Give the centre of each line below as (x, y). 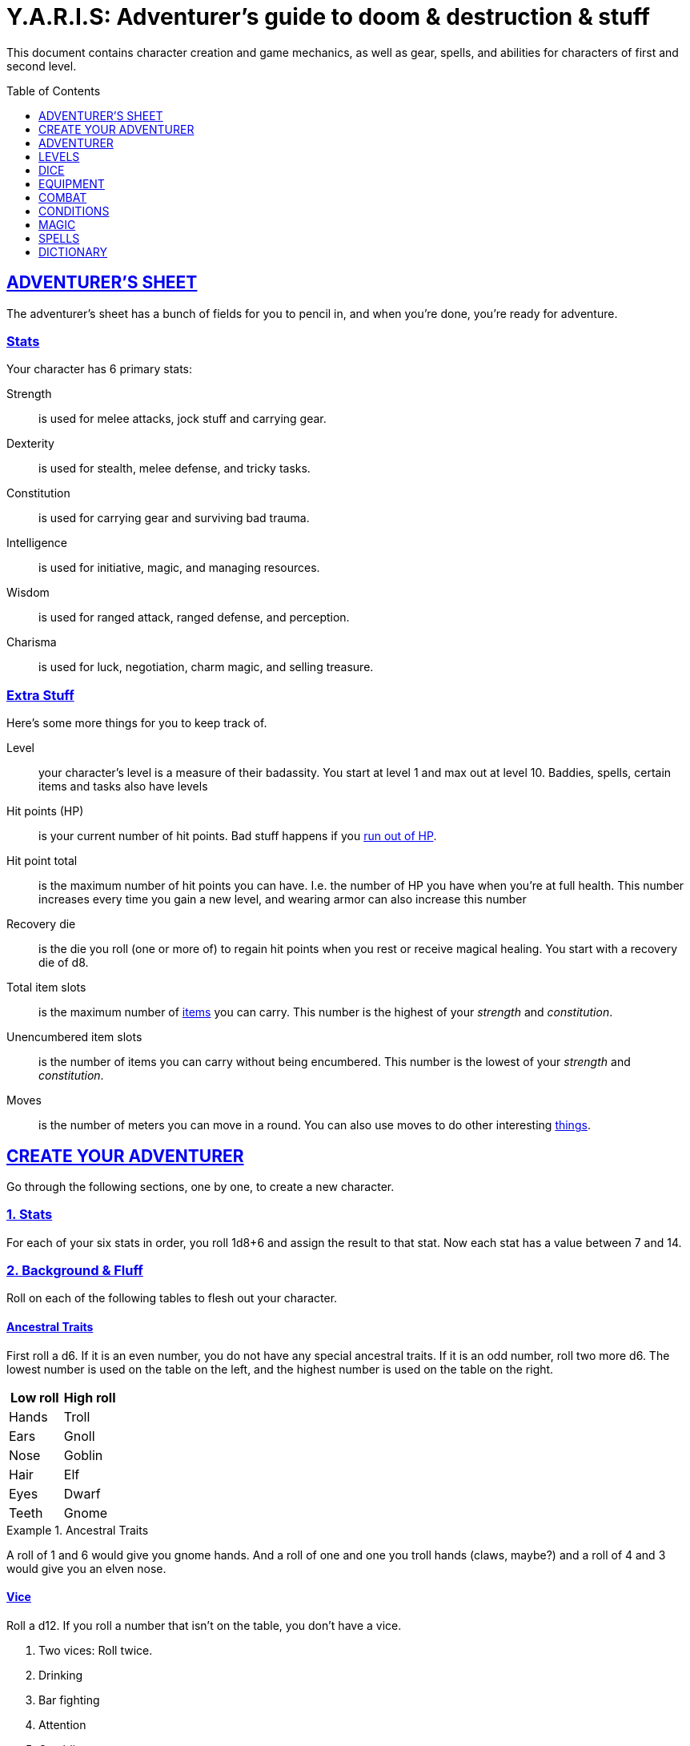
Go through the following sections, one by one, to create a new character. (201, 1186)
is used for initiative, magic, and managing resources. (179, 568)
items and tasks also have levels (123, 787)
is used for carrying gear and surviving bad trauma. (174, 518)
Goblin (83, 1455)
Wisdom (28, 593)
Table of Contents (54, 91)
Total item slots (46, 988)
